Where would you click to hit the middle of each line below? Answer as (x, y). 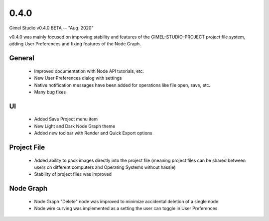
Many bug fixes (50, 92)
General (22, 58)
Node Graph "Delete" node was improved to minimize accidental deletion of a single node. (127, 201)
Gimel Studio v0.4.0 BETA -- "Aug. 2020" (52, 28)
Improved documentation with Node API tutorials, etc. (89, 71)
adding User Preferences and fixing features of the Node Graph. (75, 44)
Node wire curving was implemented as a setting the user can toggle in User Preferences (126, 209)
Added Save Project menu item (66, 119)
